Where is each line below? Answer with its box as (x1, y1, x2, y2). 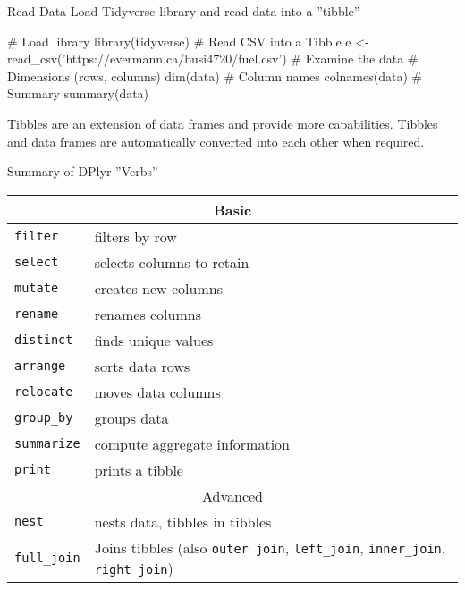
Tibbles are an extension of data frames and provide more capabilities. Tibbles (7, 114, 438, 132)
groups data (94, 407, 169, 428)
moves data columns (94, 381, 221, 402)
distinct (14, 333, 73, 348)
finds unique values (94, 329, 214, 350)
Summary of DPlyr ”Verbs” (7, 162, 158, 181)
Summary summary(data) (7, 84, 149, 103)
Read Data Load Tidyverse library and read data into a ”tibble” (7, 2, 360, 20)
